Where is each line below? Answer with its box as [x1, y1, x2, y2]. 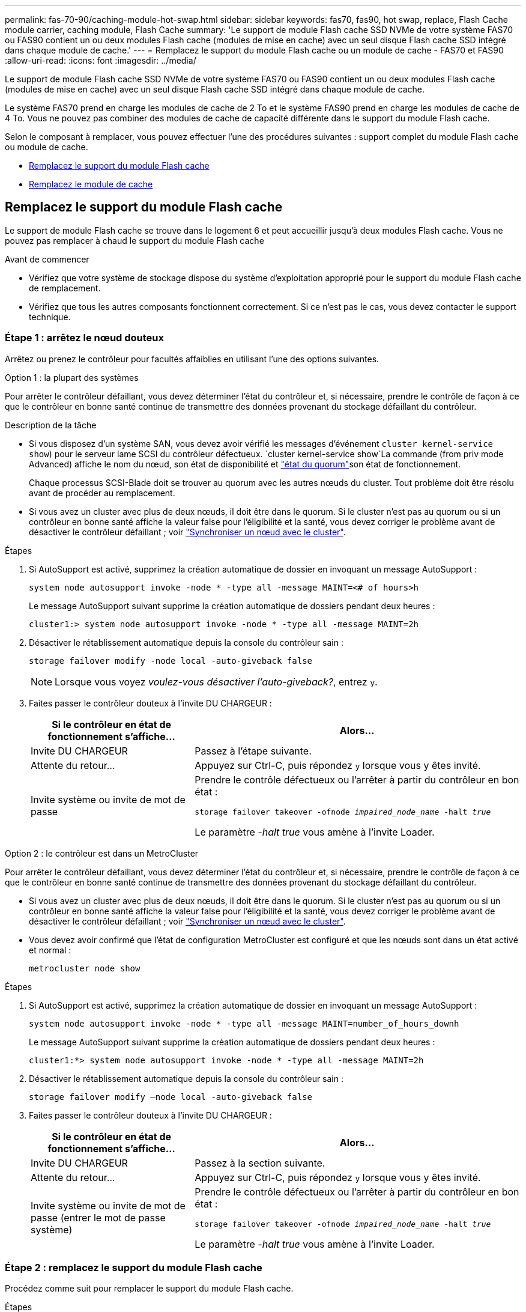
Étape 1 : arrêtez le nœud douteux [5, 332, 165, 344]
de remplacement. [29, 282, 101, 293]
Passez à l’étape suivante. [195, 744, 312, 757]
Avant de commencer [5, 254, 89, 264]
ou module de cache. [5, 142, 88, 152]
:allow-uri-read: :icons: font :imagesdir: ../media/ [5, 55, 196, 65]
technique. [29, 311, 71, 322]
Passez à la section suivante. [195, 1156, 325, 1169]
